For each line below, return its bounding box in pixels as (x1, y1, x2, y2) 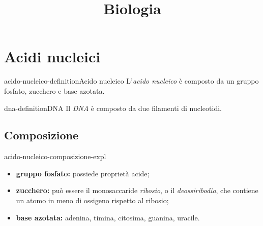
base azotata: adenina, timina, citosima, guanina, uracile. (16, 212, 200, 222)
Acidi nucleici (4, 46, 101, 67)
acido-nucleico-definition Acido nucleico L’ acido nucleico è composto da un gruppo (4, 76, 259, 86)
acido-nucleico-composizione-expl (4, 151, 106, 162)
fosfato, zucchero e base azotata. (4, 85, 105, 96)
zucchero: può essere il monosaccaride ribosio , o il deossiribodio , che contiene (16, 185, 258, 196)
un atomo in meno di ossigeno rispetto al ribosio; (16, 195, 169, 206)
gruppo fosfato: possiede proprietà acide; (16, 168, 150, 178)
